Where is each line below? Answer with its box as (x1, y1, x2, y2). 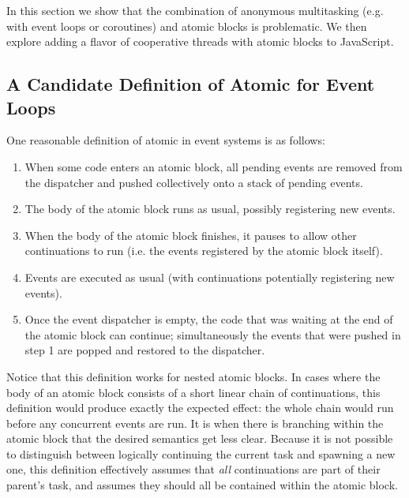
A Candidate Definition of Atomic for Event (6, 72, 375, 96)
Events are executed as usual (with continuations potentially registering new (24, 268, 395, 285)
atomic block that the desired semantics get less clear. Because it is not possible (6, 430, 393, 447)
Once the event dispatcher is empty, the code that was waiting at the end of (24, 311, 393, 328)
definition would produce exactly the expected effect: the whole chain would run (6, 399, 394, 416)
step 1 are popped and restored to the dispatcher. (24, 342, 265, 358)
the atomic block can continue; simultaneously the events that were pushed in (24, 326, 401, 343)
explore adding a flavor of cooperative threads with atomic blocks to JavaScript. (6, 33, 394, 50)
